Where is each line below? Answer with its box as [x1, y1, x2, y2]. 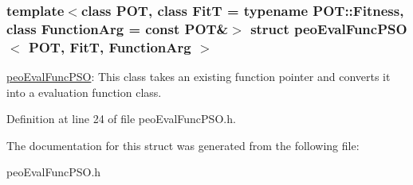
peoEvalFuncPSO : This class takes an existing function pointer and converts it [6, 68, 391, 85]
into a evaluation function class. [6, 83, 162, 100]
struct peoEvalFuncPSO [250, 18, 407, 38]
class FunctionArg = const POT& [6, 18, 229, 38]
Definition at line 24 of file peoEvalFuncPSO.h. [6, 110, 236, 127]
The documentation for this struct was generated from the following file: [6, 137, 360, 153]
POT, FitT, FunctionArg [28, 37, 191, 56]
